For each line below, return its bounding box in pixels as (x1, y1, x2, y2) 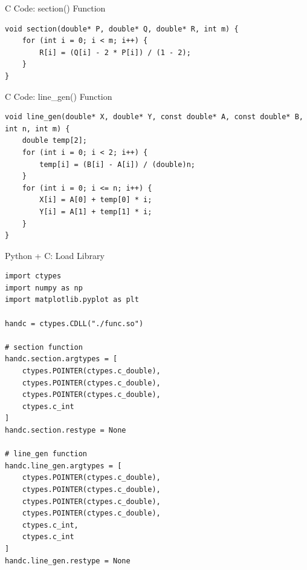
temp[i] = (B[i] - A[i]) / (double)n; (39, 160, 195, 169)
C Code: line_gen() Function (5, 90, 112, 102)
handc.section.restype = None (5, 426, 126, 434)
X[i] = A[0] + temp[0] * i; (39, 195, 152, 205)
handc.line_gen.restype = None (5, 556, 131, 565)
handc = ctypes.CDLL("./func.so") (5, 319, 144, 328)
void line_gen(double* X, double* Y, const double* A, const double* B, (5, 113, 303, 122)
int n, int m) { (5, 124, 70, 133)
